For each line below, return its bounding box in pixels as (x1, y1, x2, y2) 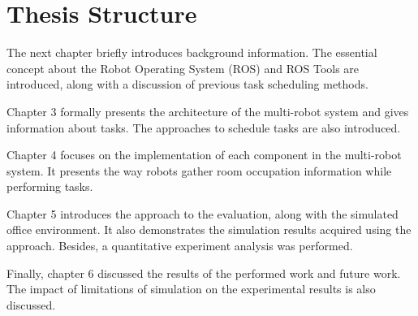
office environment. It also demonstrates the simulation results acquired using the (6, 221, 412, 238)
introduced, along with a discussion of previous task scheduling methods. (6, 76, 368, 93)
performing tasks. (6, 178, 93, 195)
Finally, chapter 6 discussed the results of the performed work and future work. (6, 264, 401, 281)
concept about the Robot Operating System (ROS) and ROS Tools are (6, 59, 360, 76)
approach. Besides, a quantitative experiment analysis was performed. (6, 237, 353, 254)
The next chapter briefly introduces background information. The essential (6, 44, 377, 61)
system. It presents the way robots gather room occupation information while (6, 162, 392, 179)
